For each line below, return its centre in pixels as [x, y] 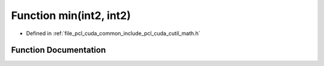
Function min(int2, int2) [71, 15]
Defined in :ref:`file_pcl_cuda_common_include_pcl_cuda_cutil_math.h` [113, 33]
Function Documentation [58, 50]
